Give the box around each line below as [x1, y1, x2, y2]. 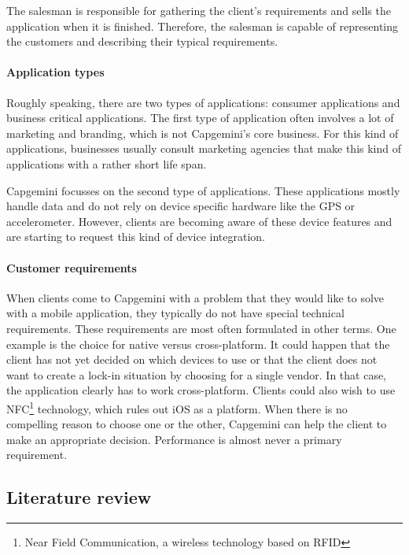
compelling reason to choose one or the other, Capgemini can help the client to [6, 416, 387, 432]
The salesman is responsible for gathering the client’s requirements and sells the [6, 2, 391, 18]
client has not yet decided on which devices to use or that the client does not [6, 351, 378, 368]
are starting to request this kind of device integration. [6, 228, 266, 245]
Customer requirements [6, 259, 137, 276]
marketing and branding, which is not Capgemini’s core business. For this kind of [6, 124, 399, 141]
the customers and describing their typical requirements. [6, 33, 278, 50]
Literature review [6, 485, 152, 509]
